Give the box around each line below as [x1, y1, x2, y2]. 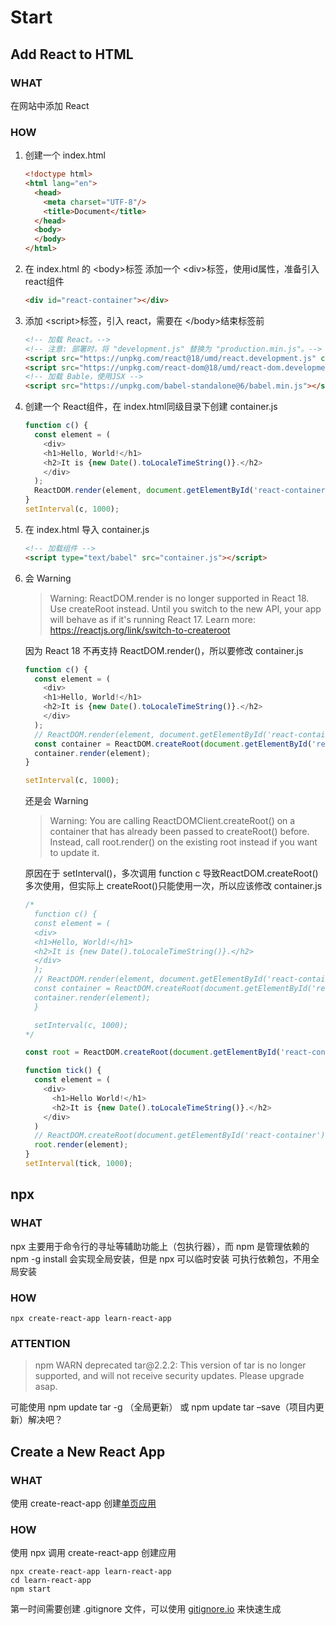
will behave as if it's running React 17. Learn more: [49, 613, 256, 625]
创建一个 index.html [24, 149, 107, 161]
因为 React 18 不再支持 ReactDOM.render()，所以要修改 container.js [24, 644, 304, 656]
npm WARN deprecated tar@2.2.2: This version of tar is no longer [34, 1359, 307, 1371]
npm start [10, 1584, 52, 1595]
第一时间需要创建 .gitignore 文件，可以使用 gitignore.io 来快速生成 [10, 1603, 282, 1615]
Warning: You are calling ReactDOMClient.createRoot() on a [49, 815, 296, 827]
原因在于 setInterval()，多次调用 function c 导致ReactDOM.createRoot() [24, 867, 319, 880]
